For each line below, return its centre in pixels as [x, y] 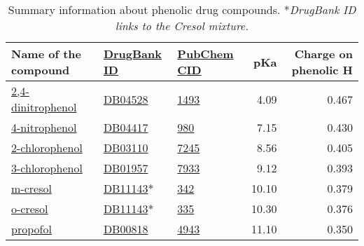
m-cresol [31, 188]
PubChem [205, 54]
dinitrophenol [44, 107]
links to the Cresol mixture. [182, 26]
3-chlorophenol [47, 168]
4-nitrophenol [44, 127]
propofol [31, 229]
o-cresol [30, 209]
